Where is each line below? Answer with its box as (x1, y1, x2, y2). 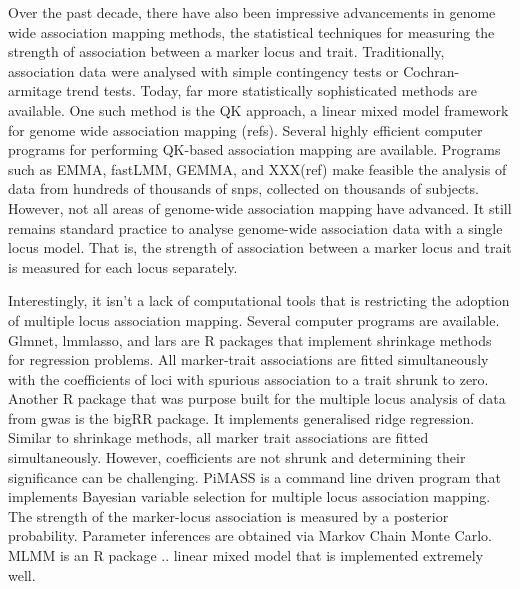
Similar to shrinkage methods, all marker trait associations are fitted (8, 427, 429, 448)
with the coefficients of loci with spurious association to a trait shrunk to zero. (8, 368, 489, 389)
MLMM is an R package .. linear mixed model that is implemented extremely (8, 545, 484, 566)
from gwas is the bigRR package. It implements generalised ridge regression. (8, 407, 475, 428)
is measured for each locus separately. (8, 256, 238, 277)
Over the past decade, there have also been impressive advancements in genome (8, 2, 496, 22)
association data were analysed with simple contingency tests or (8, 60, 399, 81)
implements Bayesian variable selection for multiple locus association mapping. (8, 486, 491, 507)
